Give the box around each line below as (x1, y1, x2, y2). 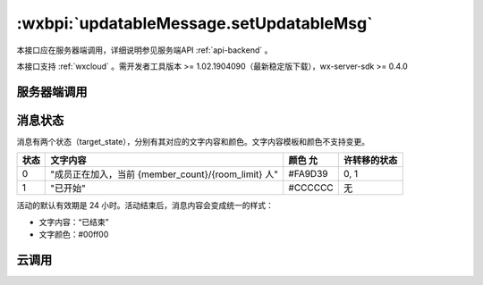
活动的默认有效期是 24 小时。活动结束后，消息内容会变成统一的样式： (16, 200, 275, 211)
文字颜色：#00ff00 (38, 229, 109, 240)
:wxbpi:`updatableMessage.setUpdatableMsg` (16, 13, 373, 33)
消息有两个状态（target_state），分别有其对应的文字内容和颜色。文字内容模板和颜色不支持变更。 (16, 136, 370, 147)
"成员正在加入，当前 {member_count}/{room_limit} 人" (50, 168, 279, 180)
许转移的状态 (343, 155, 398, 167)
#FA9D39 (288, 168, 328, 180)
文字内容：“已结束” (38, 216, 109, 227)
